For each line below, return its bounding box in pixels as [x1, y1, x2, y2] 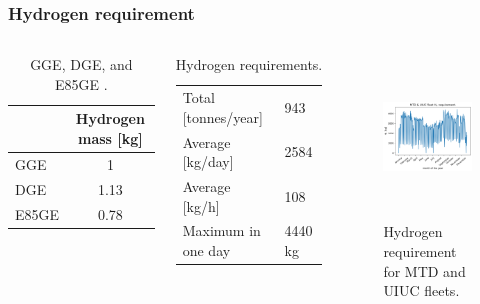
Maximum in [182, 220, 261, 241]
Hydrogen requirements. [175, 54, 323, 75]
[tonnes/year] [182, 106, 263, 127]
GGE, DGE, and [30, 54, 133, 75]
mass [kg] [77, 128, 143, 148]
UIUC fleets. [383, 280, 460, 301]
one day [182, 239, 231, 260]
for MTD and [383, 260, 466, 281]
